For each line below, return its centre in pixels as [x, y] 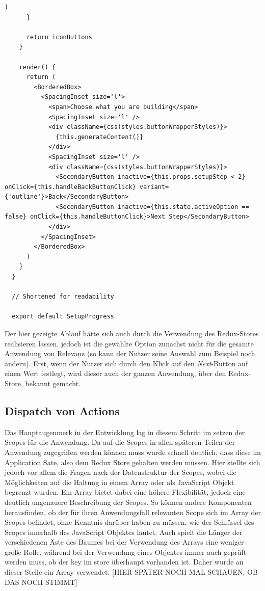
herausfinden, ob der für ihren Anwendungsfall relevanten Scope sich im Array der [133, 512]
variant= [154, 187]
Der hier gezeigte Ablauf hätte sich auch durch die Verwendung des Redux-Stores [132, 333]
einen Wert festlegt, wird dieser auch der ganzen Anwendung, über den [115, 373]
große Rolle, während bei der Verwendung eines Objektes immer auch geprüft [126, 552]
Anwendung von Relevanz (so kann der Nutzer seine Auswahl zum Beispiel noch [130, 353]
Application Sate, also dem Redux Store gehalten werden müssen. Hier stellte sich [132, 462]
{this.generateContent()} [100, 137]
